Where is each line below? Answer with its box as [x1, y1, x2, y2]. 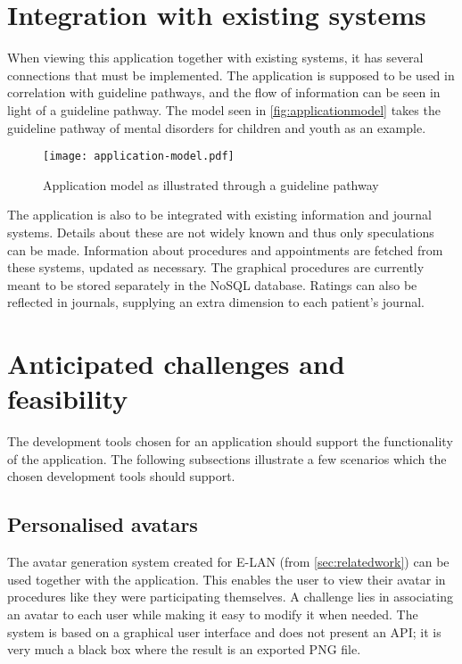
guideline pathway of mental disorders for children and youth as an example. [7, 118, 426, 137]
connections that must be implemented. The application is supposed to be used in [7, 65, 455, 84]
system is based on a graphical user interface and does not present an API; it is [7, 622, 441, 641]
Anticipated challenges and [7, 345, 345, 382]
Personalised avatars [7, 510, 198, 538]
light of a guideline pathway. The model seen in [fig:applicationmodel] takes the [7, 100, 441, 119]
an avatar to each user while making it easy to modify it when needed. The [7, 604, 418, 623]
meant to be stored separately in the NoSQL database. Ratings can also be [7, 275, 417, 294]
